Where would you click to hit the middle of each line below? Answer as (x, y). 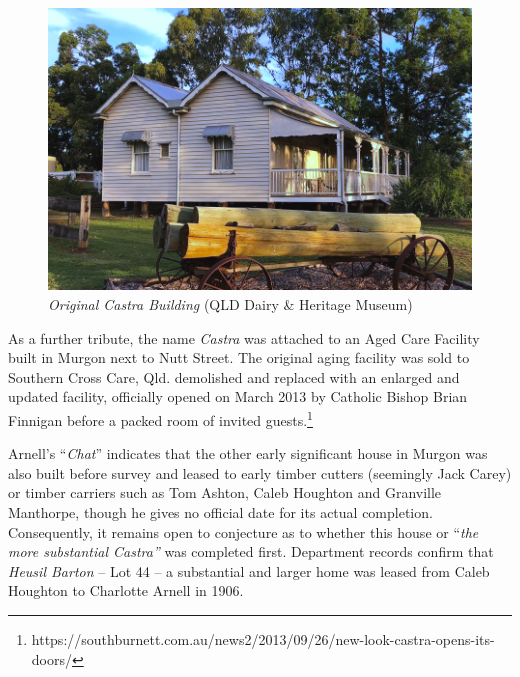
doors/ (51, 658)
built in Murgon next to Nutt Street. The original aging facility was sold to (239, 357)
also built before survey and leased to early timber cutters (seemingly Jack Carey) (260, 472)
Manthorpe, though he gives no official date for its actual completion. (220, 511)
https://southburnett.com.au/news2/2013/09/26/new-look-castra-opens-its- (263, 638)
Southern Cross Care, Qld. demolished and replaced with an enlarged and (234, 376)
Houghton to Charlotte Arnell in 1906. (126, 590)
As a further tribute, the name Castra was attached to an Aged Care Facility (244, 337)
